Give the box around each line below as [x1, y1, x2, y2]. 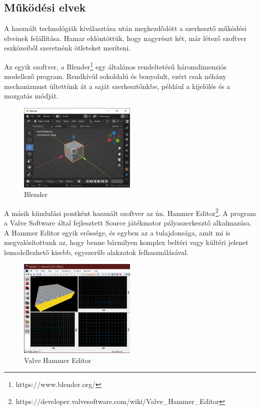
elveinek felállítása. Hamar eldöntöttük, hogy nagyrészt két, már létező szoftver [4, 32, 246, 43]
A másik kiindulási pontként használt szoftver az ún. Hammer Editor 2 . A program [4, 206, 256, 218]
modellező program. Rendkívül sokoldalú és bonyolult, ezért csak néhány [4, 71, 226, 81]
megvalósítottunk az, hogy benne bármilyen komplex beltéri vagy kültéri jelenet [4, 237, 248, 247]
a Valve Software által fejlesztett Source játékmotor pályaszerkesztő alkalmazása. [4, 217, 252, 228]
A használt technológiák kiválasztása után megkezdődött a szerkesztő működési [4, 23, 246, 33]
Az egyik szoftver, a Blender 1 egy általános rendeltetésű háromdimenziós [4, 59, 227, 71]
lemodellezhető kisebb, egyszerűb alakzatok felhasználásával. [4, 246, 188, 257]
